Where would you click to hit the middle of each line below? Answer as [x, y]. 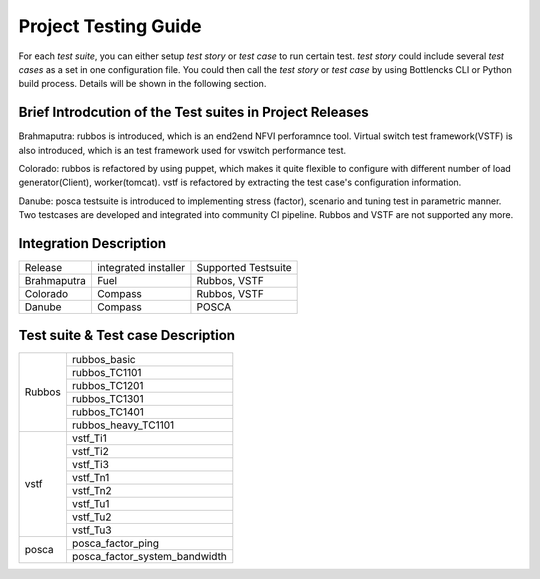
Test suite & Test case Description [126, 335]
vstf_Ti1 [89, 438]
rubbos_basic [103, 359]
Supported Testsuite [244, 268]
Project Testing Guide [110, 26]
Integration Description [92, 243]
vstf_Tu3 [91, 530]
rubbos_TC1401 [108, 412]
